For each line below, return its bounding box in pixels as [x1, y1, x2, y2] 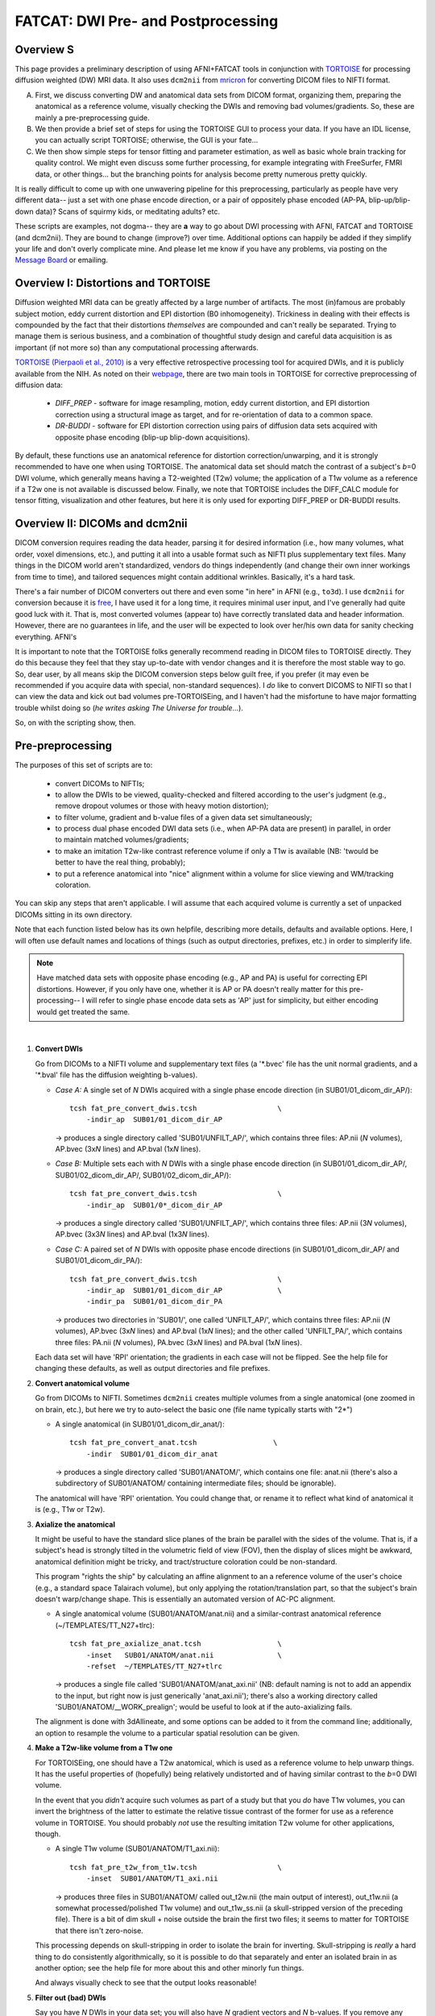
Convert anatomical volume [35, 1378, 130, 1388]
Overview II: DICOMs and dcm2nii [14, 517, 188, 531]
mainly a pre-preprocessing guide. [35, 113, 150, 123]
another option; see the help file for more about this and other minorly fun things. [35, 1963, 304, 1972]
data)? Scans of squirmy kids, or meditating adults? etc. [35, 206, 221, 216]
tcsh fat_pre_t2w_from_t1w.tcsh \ [69, 1863, 282, 1872]
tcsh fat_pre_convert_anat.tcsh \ [69, 1438, 278, 1447]
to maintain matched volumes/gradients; [55, 835, 189, 844]
